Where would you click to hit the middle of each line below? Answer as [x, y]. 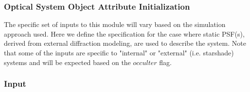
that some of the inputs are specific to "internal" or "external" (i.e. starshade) [119, 53]
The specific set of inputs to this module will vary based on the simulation [115, 24]
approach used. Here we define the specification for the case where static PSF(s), [124, 33]
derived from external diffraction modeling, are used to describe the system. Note [125, 43]
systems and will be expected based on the [67, 62]
